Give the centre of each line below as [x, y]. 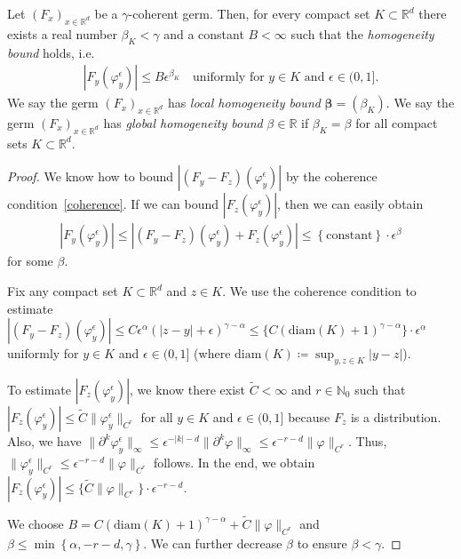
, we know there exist [188, 390]
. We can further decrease [213, 543]
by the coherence [331, 176]
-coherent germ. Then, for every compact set [249, 13]
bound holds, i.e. [51, 52]
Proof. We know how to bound [91, 176]
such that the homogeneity [362, 33]
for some [30, 261]
